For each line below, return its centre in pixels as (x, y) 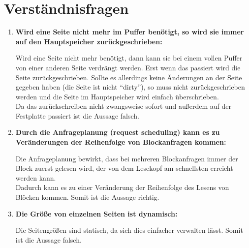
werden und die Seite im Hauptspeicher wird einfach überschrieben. (117, 96)
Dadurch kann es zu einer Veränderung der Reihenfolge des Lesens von (122, 187)
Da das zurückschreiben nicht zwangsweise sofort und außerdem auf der (124, 106)
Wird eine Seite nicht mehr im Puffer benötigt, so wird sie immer (130, 32)
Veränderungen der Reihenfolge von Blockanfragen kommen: (121, 142)
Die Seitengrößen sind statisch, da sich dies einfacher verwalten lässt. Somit (129, 230)
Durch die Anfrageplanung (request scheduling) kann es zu (118, 132)
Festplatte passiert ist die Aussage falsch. (77, 115)
